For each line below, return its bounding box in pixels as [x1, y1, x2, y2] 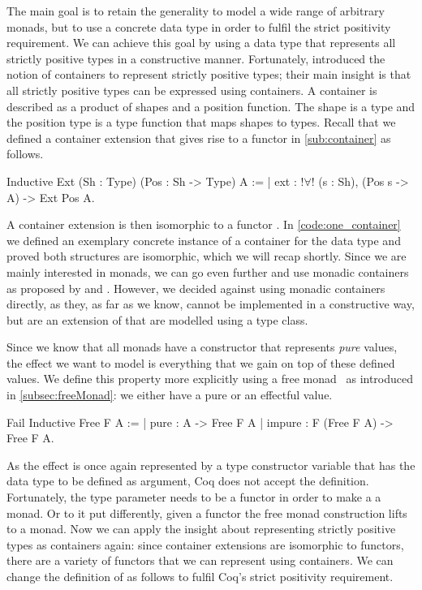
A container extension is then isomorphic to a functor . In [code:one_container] [6, 216, 401, 233]
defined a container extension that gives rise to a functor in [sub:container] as [6, 129, 391, 146]
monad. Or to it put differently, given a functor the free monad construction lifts [6, 504, 407, 521]
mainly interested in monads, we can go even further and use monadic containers [6, 263, 409, 280]
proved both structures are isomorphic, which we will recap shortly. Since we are [6, 248, 407, 265]
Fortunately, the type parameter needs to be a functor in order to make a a [6, 489, 381, 506]
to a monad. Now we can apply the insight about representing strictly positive [6, 520, 396, 537]
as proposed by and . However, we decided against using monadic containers [6, 279, 385, 296]
